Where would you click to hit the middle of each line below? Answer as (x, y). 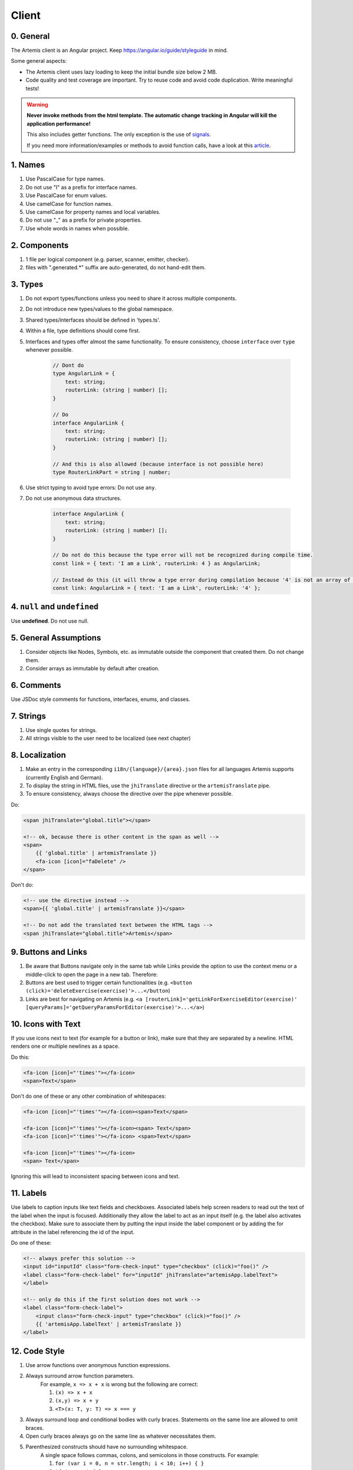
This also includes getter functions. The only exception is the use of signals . (119, 135)
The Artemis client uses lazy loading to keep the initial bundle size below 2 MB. (121, 72)
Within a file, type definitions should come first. (83, 331)
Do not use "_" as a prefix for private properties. (84, 220)
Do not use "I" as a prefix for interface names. (81, 187)
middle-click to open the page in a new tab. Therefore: (92, 974)
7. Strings (29, 716)
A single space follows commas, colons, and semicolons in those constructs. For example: (150, 1455)
